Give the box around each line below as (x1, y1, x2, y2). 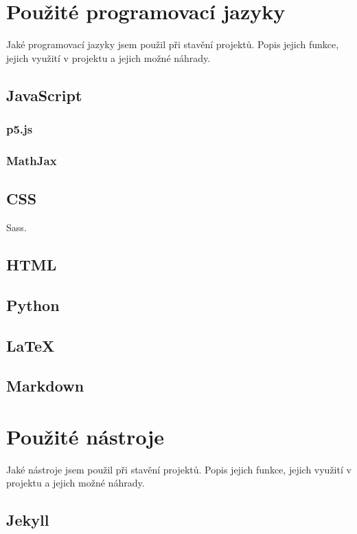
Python (6, 294, 60, 315)
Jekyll (6, 509, 49, 531)
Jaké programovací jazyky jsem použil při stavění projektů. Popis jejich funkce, (6, 37, 339, 52)
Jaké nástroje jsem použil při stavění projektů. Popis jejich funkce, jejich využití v (6, 462, 352, 476)
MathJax (6, 151, 57, 169)
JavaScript (6, 84, 82, 105)
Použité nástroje (6, 422, 164, 450)
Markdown (6, 375, 84, 396)
